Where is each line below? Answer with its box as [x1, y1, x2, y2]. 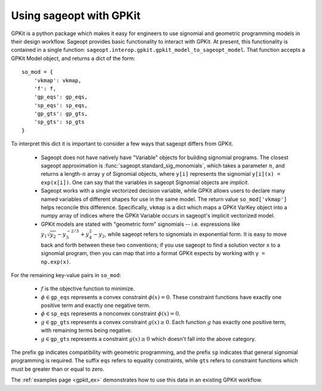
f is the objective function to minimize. [41, 285, 135, 292]
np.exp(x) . [41, 258, 71, 265]
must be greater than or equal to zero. [11, 365, 104, 373]
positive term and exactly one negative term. [41, 302, 151, 309]
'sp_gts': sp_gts [33, 119, 85, 125]
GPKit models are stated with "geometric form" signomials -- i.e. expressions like [41, 221, 240, 228]
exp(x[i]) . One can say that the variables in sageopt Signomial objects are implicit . [41, 179, 249, 186]
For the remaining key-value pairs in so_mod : [11, 271, 122, 278]
